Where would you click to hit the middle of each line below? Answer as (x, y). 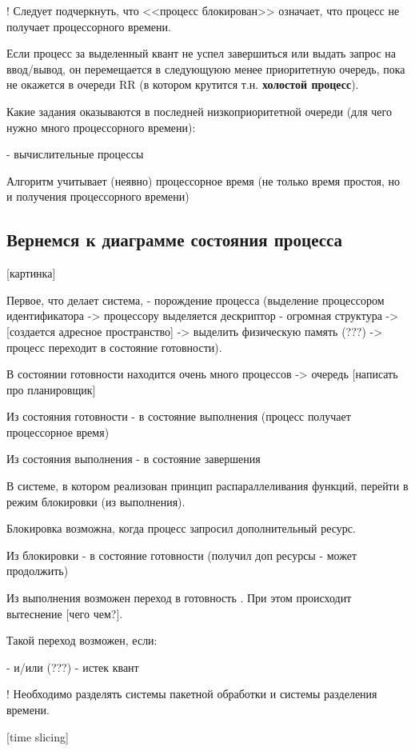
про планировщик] (51, 389)
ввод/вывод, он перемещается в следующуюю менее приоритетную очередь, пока (206, 68)
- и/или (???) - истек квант (73, 667)
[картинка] (31, 273)
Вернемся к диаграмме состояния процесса (175, 240)
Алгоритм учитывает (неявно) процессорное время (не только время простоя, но (204, 180)
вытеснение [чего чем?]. (65, 613)
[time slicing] (38, 736)
